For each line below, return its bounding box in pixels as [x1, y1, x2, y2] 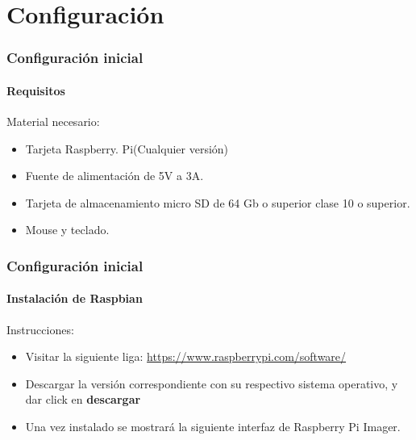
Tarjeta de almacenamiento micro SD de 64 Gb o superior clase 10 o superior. [25, 194, 410, 211]
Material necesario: [6, 113, 100, 130]
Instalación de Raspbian [6, 290, 143, 307]
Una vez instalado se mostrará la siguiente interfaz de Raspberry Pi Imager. [25, 418, 401, 434]
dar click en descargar [25, 391, 141, 408]
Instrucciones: [6, 321, 74, 337]
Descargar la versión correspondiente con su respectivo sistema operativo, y [25, 375, 398, 392]
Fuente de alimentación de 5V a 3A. [25, 167, 204, 184]
